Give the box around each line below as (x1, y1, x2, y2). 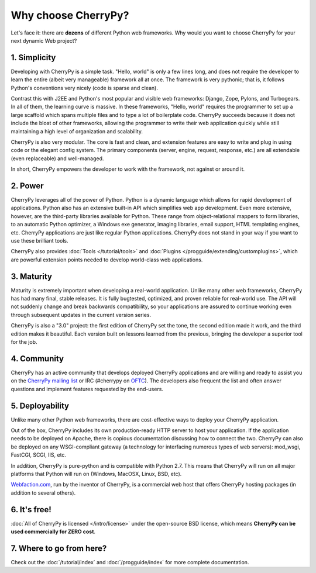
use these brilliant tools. (11, 237, 68, 244)
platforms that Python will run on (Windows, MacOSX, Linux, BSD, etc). (11, 470, 182, 477)
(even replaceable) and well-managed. (11, 155, 104, 162)
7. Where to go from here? (11, 543, 107, 553)
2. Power (11, 181, 44, 191)
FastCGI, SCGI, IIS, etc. (11, 451, 67, 458)
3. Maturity (11, 271, 53, 281)
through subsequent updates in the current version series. (11, 311, 152, 318)
